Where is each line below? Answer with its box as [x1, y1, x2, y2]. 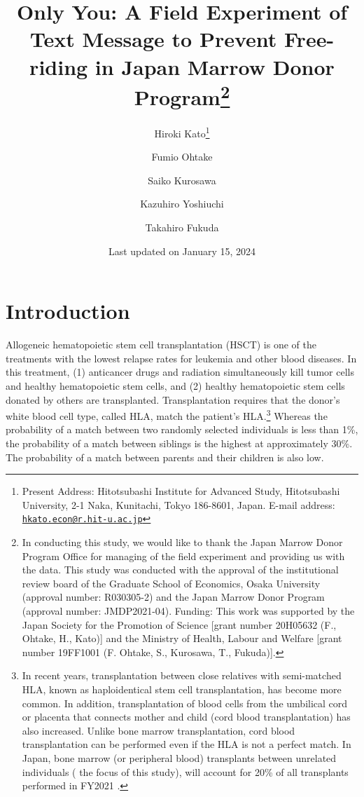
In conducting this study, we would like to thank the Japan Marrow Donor [22, 535, 343, 550]
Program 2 [134, 79, 230, 111]
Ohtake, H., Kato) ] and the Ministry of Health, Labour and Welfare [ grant [22, 631, 342, 646]
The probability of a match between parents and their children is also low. [6, 449, 324, 464]
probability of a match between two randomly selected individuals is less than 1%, [6, 422, 358, 437]
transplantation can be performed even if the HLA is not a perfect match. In [22, 737, 351, 751]
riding [29, 52, 88, 81]
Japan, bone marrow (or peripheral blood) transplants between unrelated [22, 750, 337, 765]
